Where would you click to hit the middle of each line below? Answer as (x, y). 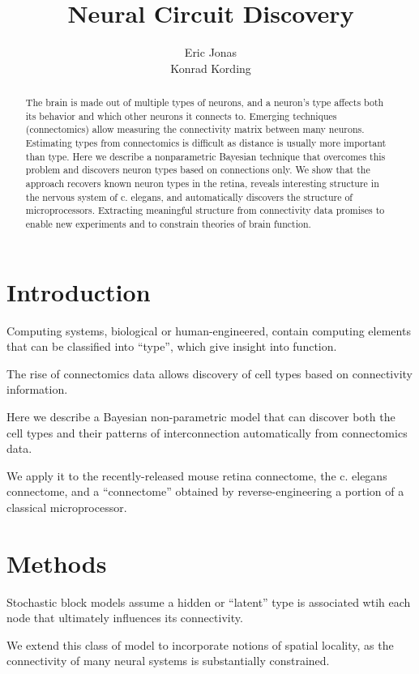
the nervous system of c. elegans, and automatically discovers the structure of (189, 196)
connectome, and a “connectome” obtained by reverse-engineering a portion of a (205, 491)
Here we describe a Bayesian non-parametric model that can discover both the (201, 416)
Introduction (79, 291)
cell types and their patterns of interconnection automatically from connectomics (207, 432)
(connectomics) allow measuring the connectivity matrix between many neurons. (195, 129)
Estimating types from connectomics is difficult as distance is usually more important (206, 143)
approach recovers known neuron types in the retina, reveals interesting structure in (202, 183)
